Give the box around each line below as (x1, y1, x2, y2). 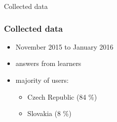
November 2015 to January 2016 (15, 41, 114, 52)
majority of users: (15, 75, 69, 85)
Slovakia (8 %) (27, 108, 72, 119)
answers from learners (15, 58, 81, 68)
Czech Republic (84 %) (27, 91, 97, 102)
